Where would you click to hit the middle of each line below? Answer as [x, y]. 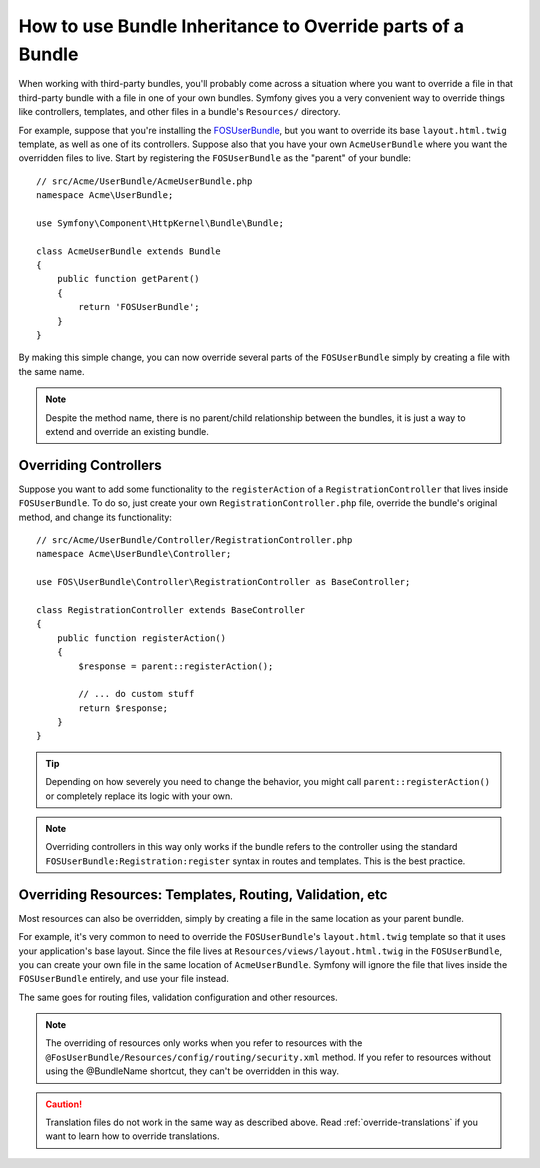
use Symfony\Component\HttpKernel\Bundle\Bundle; [160, 223]
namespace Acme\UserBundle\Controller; [134, 554]
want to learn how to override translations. [132, 1136]
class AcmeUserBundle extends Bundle [129, 251]
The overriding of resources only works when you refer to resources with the [204, 1043]
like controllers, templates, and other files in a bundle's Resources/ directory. [179, 112]
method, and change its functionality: [95, 517]
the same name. [51, 371]
